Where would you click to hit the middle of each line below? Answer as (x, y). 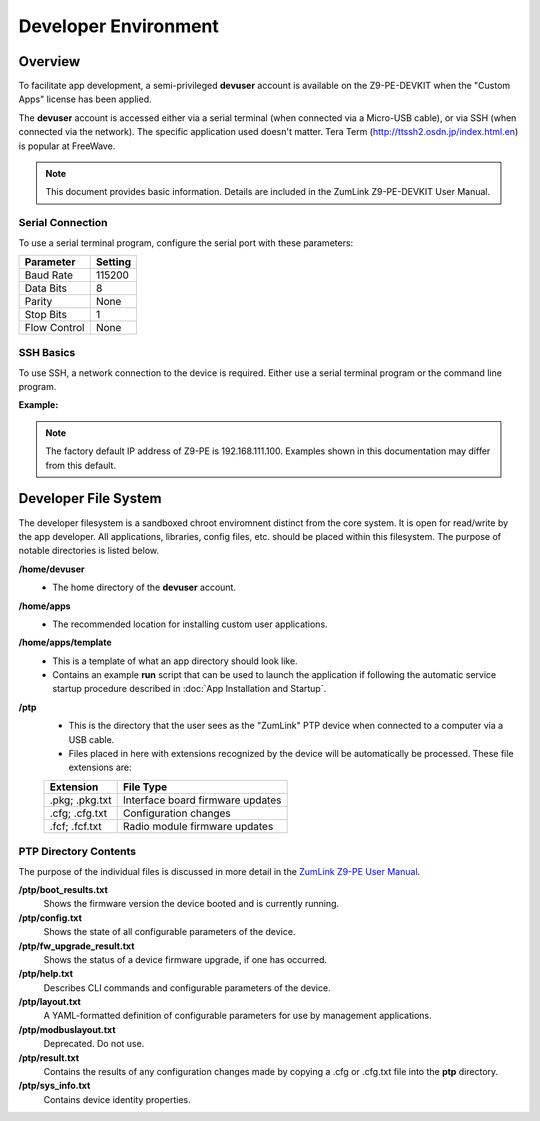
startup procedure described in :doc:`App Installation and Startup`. (189, 689)
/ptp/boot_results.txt (63, 889)
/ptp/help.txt (46, 974)
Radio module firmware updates (198, 826)
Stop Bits (45, 314)
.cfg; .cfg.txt (78, 813)
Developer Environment (119, 26)
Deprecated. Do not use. (94, 1044)
